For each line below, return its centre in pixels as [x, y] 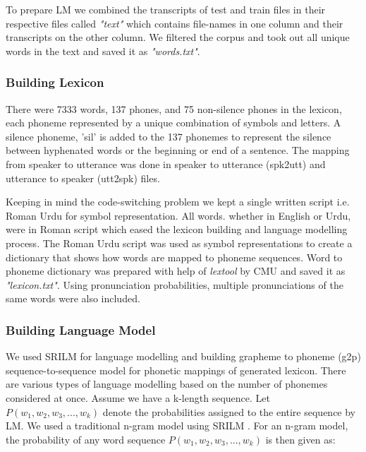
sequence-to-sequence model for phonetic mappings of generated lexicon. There [176, 370]
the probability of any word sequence [86, 439]
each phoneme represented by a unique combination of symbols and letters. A [173, 123]
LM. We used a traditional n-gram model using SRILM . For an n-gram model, [177, 426]
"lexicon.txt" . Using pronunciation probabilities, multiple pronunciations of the [175, 284]
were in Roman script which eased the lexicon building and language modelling [177, 229]
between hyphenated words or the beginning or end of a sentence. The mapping [178, 150]
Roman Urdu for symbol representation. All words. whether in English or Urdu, [178, 215]
